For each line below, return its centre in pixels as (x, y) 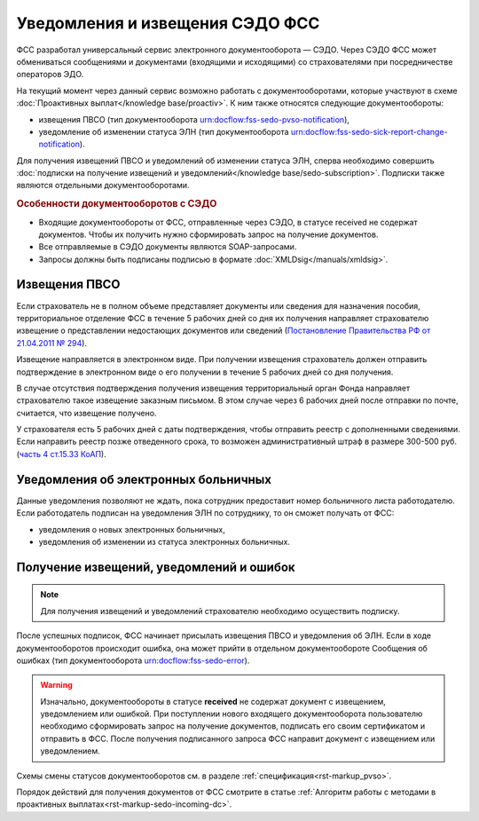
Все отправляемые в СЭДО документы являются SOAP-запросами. (168, 247)
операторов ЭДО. (50, 75)
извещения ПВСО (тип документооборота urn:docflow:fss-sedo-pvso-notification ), (194, 119)
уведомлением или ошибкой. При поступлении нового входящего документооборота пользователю (232, 714)
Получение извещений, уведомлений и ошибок (156, 567)
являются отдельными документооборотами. (103, 186)
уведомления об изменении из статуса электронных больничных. (164, 541)
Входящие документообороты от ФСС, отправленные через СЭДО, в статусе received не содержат (228, 222)
